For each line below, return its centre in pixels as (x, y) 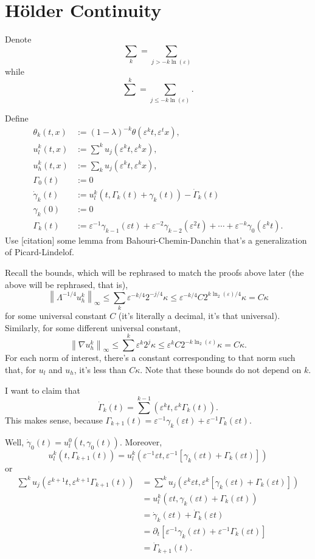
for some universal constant (56, 316)
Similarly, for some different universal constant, (93, 327)
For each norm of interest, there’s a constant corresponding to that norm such (150, 358)
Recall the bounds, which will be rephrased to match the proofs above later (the (154, 272)
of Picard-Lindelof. (40, 252)
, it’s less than (100, 370)
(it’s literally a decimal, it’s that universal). (199, 316)
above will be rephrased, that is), (67, 284)
